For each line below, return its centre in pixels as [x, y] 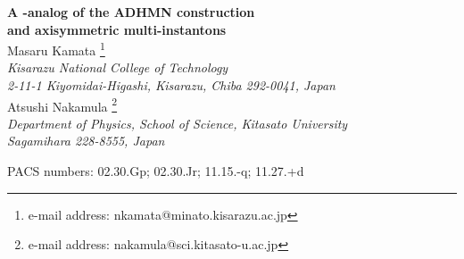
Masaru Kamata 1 [56, 49]
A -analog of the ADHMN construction [131, 12]
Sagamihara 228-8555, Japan [86, 141]
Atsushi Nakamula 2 [62, 104]
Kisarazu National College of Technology [118, 67]
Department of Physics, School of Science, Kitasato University [178, 123]
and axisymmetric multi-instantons [117, 29]
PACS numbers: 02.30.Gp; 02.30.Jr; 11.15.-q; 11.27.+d [156, 171]
